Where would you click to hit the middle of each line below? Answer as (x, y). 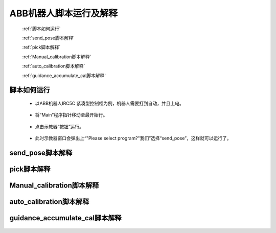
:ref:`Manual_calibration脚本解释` (57, 57)
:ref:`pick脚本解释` (41, 47)
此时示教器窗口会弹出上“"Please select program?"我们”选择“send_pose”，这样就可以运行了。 (133, 138)
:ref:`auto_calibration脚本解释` (54, 66)
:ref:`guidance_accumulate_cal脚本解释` (64, 75)
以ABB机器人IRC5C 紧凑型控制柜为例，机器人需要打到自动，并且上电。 (109, 103)
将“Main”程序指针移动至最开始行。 (71, 115)
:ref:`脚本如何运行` (41, 29)
